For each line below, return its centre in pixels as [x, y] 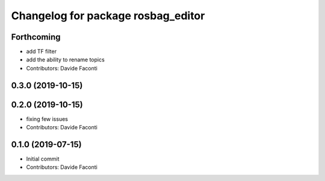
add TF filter [42, 52]
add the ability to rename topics [65, 60]
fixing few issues [47, 119]
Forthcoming [36, 37]
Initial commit [43, 159]
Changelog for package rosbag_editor [108, 16]
